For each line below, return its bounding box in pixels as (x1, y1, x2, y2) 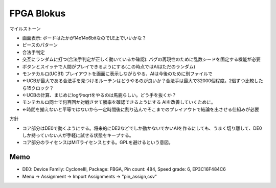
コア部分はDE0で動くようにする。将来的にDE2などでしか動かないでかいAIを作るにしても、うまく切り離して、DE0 (22, 125, 262, 131)
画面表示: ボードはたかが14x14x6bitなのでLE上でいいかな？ (22, 35, 147, 41)
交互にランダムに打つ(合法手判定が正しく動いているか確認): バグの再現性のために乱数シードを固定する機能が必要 (22, 56, 261, 62)
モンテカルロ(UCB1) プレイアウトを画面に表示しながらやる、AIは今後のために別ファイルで (22, 70, 213, 77)
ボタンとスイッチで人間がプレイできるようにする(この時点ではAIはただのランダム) (22, 63, 196, 69)
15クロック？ (26, 85, 54, 91)
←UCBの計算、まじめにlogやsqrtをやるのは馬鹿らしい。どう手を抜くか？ (22, 92, 176, 98)
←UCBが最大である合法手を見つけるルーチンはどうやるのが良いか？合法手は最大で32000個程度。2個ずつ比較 (22, 78, 255, 84)
